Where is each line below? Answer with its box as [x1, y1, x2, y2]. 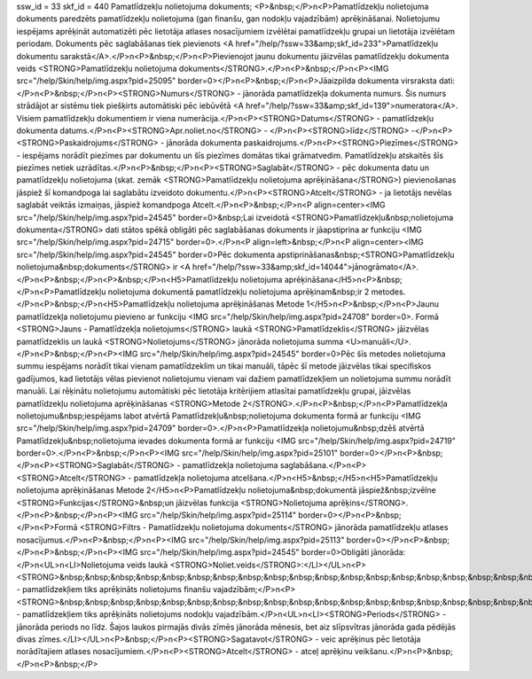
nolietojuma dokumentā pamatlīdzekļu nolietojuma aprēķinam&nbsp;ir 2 [107, 286, 370, 297]
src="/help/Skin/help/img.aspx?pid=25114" [139, 510, 297, 520]
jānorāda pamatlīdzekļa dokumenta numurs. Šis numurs [242, 88, 447, 98]
